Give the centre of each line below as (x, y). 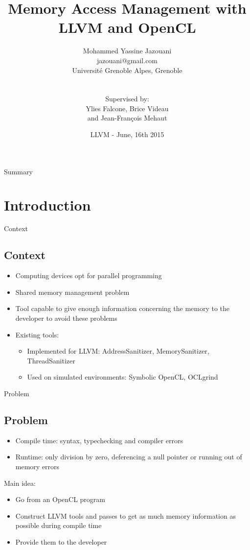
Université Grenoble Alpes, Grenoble (127, 70)
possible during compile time (58, 525)
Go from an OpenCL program (60, 499)
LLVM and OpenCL (127, 27)
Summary (18, 171)
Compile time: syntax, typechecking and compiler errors (99, 440)
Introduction (47, 205)
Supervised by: (127, 99)
